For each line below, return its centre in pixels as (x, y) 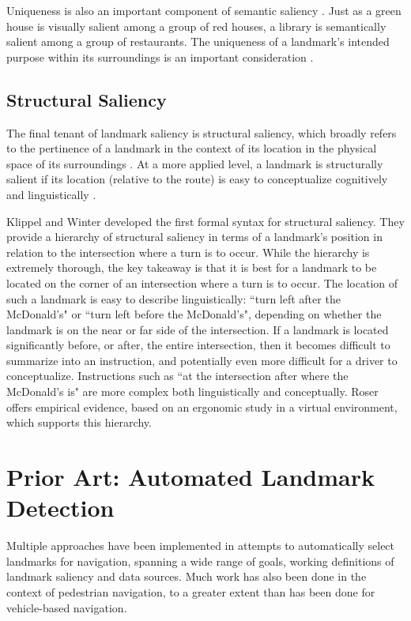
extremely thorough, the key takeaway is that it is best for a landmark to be (192, 267)
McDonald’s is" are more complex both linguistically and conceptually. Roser (192, 391)
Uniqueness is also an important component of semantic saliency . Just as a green (204, 10)
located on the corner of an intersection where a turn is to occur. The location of (202, 282)
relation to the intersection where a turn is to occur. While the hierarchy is (188, 252)
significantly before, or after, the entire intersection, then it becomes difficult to (198, 345)
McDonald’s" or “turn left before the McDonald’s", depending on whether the (194, 314)
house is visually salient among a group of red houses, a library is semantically (196, 26)
